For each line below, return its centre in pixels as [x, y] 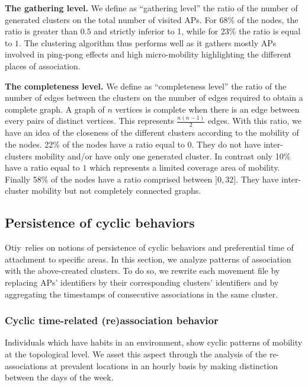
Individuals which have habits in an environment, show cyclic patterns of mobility [154, 342]
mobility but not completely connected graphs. [116, 191]
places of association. [43, 65]
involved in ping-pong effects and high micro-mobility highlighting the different [148, 54]
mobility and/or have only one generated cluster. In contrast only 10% [163, 156]
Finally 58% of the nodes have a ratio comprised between [109, 179]
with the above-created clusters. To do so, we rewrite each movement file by [142, 271]
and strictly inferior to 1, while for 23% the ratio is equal [197, 31]
